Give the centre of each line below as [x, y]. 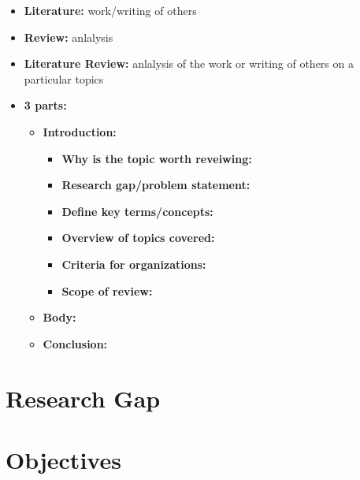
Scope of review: [107, 290]
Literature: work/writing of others [110, 10]
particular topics [64, 78]
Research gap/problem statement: [156, 185]
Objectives [63, 459]
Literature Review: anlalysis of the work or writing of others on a [189, 63]
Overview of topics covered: [138, 238]
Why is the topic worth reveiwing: [157, 158]
